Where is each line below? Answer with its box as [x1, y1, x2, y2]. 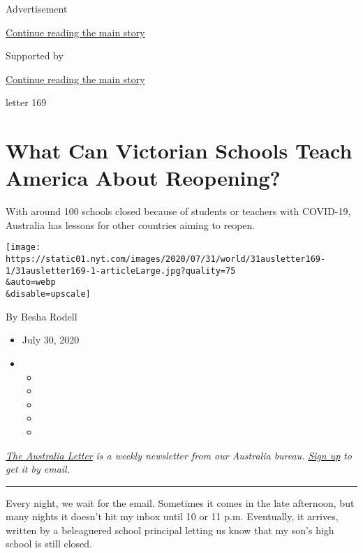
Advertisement [6, 1, 68, 15]
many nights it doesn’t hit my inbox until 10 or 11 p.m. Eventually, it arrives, [6, 509, 339, 524]
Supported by [6, 48, 64, 63]
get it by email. [6, 462, 70, 476]
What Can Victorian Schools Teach [6, 136, 353, 165]
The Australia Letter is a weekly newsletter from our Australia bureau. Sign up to [6, 448, 352, 462]
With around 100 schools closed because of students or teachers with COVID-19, [6, 204, 351, 219]
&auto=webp [6, 277, 56, 288]
